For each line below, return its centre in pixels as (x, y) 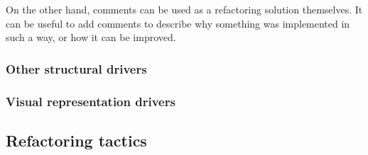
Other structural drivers (76, 68)
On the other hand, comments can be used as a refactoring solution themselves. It (184, 9)
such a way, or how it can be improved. (91, 37)
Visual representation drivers (91, 101)
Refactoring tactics (76, 140)
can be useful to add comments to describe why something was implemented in (178, 23)
